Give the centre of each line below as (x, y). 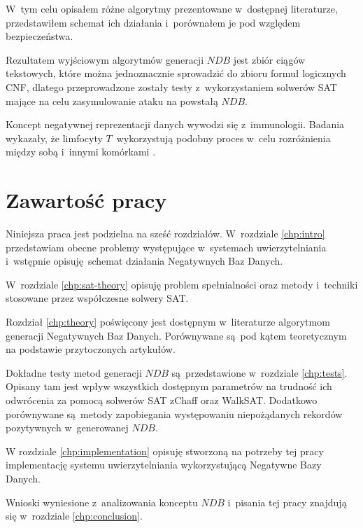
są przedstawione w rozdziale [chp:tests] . (259, 372)
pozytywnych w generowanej (67, 428)
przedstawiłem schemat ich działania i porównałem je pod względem (153, 22)
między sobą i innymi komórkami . (81, 152)
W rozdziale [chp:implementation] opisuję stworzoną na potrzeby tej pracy (165, 451)
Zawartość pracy (86, 200)
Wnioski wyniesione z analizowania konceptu (102, 502)
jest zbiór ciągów (269, 59)
